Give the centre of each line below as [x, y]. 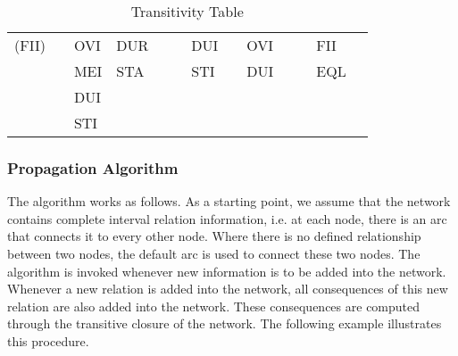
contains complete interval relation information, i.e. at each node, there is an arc [227, 218]
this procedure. [48, 340]
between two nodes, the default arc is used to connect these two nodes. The [214, 253]
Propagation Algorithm [93, 167]
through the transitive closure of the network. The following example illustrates [225, 323]
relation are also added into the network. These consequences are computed [214, 306]
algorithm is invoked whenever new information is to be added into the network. [227, 271]
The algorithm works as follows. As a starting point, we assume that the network [229, 201]
